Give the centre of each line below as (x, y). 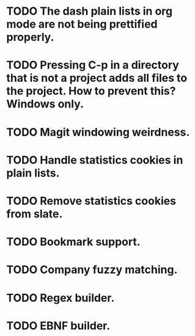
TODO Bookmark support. (73, 242)
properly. (30, 37)
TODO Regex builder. (61, 298)
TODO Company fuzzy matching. (92, 270)
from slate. (35, 214)
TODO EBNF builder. (58, 326)
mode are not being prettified (82, 24)
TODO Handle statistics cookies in (95, 160)
